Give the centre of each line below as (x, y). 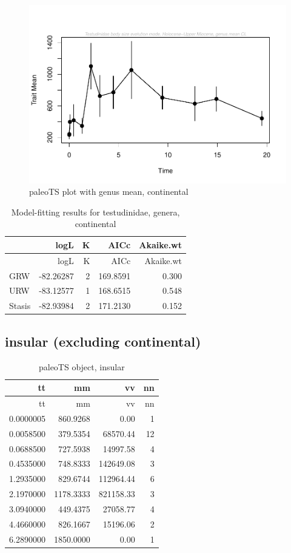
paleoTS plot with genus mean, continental (109, 192)
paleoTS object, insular (82, 366)
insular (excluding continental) (103, 341)
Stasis (20, 306)
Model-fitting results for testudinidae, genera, (95, 212)
